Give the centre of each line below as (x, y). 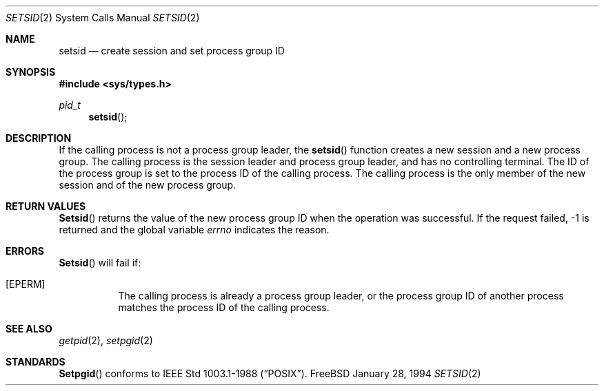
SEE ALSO (29, 329)
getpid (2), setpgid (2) (106, 340)
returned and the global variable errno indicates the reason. (194, 230)
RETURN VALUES (46, 206)
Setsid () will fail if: (100, 263)
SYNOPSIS (31, 72)
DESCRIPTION (39, 138)
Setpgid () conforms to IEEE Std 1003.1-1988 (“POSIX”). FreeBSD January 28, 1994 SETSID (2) (270, 373)
